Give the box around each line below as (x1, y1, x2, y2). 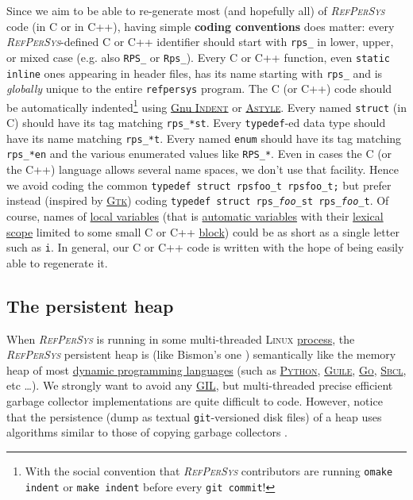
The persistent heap (6, 293, 174, 317)
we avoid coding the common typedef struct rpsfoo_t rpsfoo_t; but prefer (6, 176, 392, 193)
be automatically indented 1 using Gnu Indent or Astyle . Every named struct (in (6, 96, 407, 115)
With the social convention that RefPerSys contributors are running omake (25, 462, 393, 479)
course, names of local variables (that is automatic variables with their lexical (6, 208, 384, 224)
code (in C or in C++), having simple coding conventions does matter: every (6, 17, 395, 34)
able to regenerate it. (6, 254, 108, 271)
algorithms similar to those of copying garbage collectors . (6, 424, 288, 440)
